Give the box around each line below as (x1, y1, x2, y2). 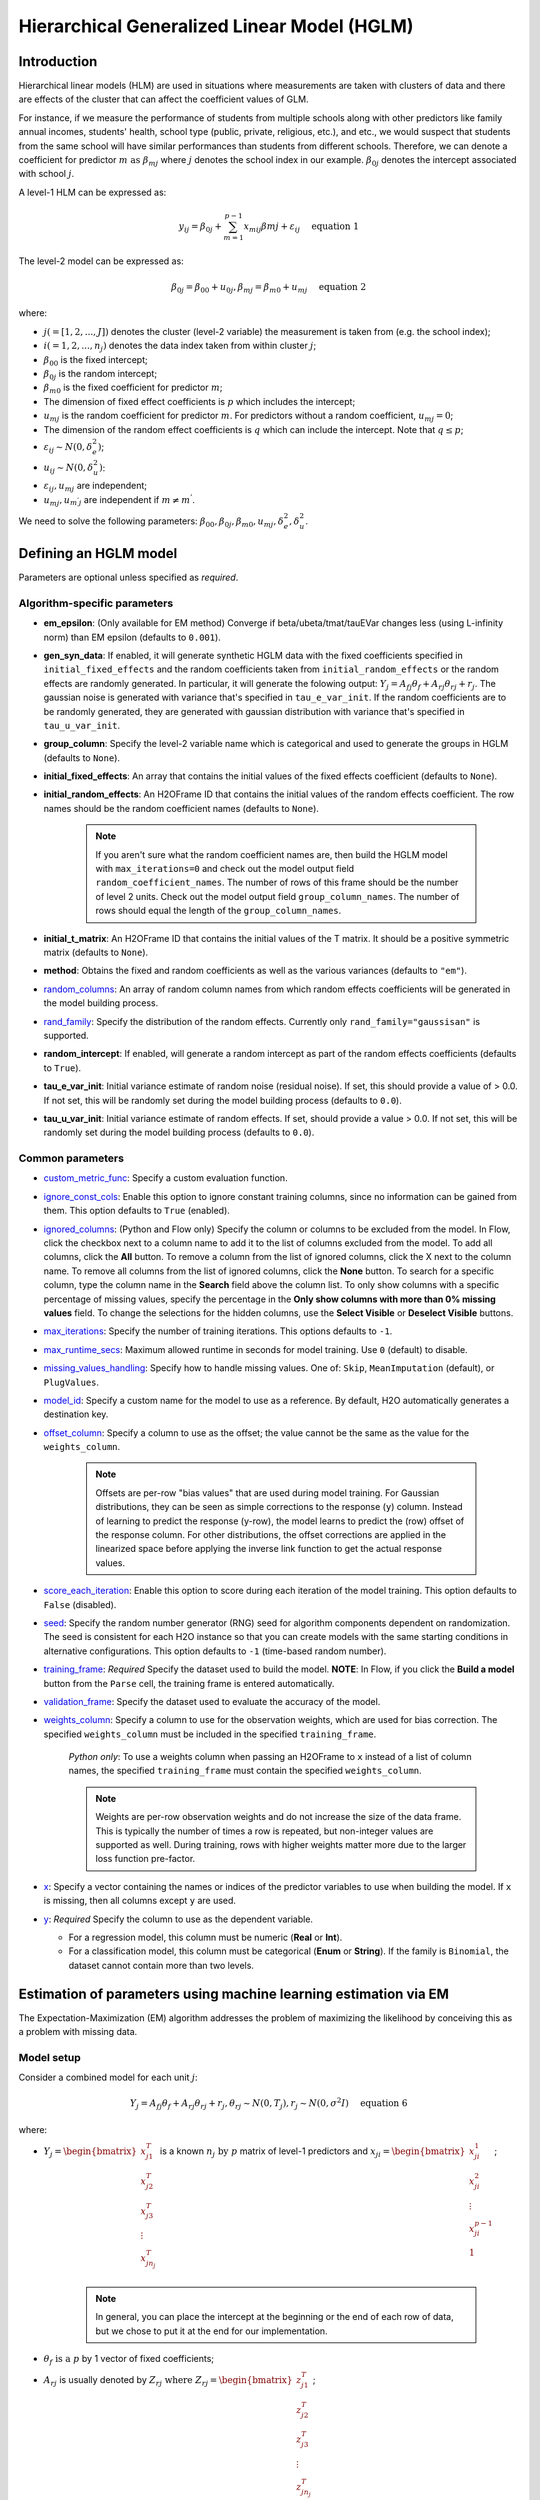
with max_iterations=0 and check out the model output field (95, 863, 355, 875)
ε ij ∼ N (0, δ (43, 441, 93, 455)
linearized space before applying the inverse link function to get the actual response (95, 1543, 443, 1555)
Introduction (18, 53, 98, 70)
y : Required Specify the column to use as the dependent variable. (43, 1913, 314, 1925)
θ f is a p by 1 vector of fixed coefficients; (43, 2352, 215, 2367)
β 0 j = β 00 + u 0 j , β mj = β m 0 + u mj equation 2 (171, 281, 367, 295)
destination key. (43, 1408, 109, 1420)
